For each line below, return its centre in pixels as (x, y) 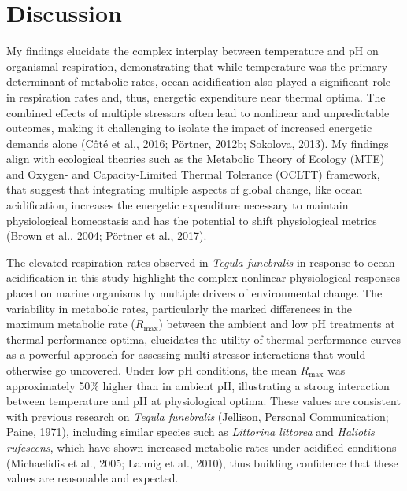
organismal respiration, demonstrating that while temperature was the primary (197, 66)
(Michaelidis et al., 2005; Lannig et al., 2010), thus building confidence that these (202, 462)
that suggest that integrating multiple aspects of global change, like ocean (185, 189)
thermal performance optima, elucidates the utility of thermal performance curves (203, 339)
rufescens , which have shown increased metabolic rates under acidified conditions (202, 447)
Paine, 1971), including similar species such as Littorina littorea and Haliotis (191, 432)
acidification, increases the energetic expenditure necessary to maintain (178, 205)
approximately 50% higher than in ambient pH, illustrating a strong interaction (198, 385)
